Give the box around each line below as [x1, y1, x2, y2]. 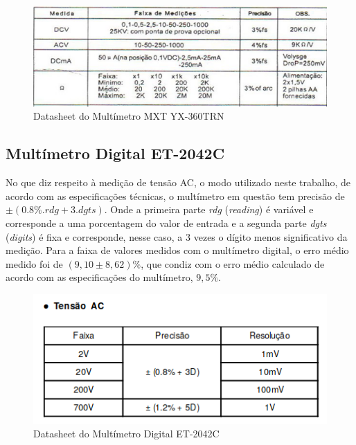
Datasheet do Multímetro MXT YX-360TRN [33, 109, 224, 123]
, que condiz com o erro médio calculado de [141, 256, 325, 271]
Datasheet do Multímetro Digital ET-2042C [33, 426, 220, 441]
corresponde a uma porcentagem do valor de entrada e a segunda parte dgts [6, 215, 327, 230]
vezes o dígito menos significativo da [193, 229, 348, 244]
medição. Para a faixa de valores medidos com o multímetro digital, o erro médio [6, 243, 349, 257]
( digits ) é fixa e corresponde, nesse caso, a [6, 229, 183, 244]
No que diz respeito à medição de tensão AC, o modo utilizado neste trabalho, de [6, 175, 351, 190]
